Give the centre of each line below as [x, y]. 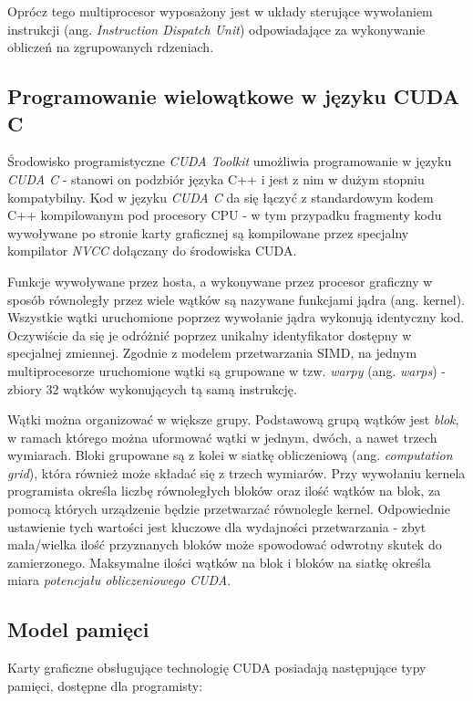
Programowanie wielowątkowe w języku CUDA [233, 96]
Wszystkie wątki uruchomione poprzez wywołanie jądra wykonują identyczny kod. [236, 317]
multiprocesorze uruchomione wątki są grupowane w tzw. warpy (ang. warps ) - [226, 370]
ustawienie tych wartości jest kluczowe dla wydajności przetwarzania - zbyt [217, 526]
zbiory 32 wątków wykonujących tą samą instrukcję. [152, 388]
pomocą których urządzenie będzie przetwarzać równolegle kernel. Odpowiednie [229, 509]
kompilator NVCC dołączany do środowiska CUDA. [152, 251]
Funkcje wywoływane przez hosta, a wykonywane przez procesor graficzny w [220, 281]
